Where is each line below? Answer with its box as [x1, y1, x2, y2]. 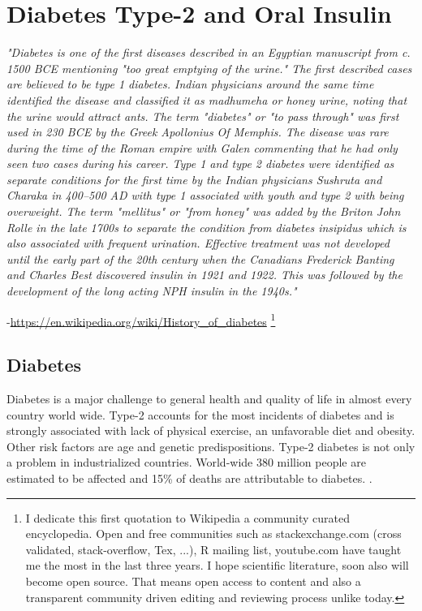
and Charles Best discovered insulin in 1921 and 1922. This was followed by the [6, 266, 403, 283]
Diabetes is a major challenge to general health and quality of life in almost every [6, 390, 412, 407]
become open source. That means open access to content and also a [25, 573, 361, 590]
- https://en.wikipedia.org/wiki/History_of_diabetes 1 [6, 310, 276, 329]
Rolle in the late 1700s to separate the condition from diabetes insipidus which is [6, 218, 407, 235]
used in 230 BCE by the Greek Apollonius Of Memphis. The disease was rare [6, 123, 389, 140]
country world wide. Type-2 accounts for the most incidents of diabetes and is [6, 406, 394, 423]
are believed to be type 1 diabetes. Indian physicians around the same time [6, 75, 374, 93]
